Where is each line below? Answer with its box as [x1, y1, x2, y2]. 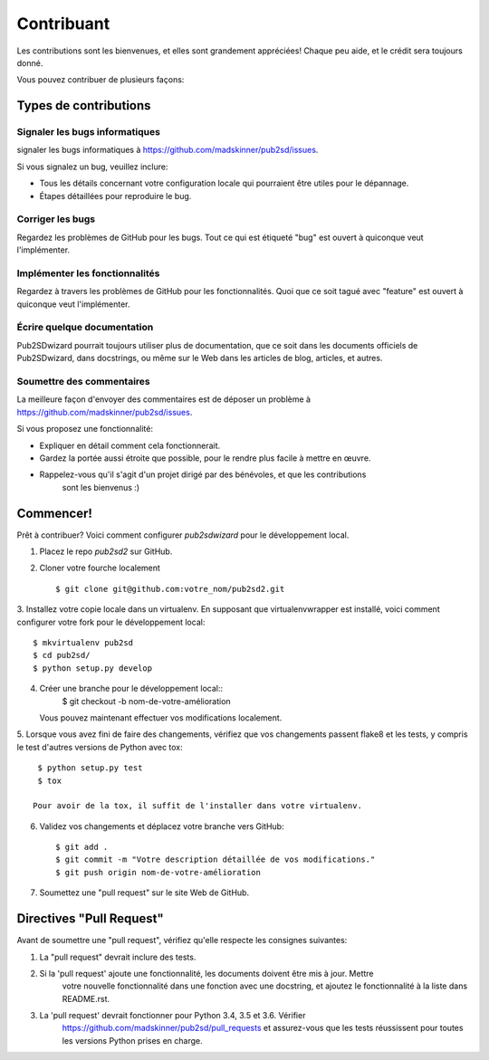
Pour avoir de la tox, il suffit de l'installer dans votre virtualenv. [33, 801, 362, 811]
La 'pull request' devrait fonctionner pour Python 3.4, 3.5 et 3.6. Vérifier [39, 1010, 306, 1021]
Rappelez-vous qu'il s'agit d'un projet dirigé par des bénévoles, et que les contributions [39, 469, 367, 480]
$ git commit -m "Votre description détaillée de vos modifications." [55, 855, 376, 864]
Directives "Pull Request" [16, 911, 165, 927]
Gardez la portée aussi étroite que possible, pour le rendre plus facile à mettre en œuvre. [39, 453, 371, 463]
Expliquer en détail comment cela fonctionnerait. [39, 440, 221, 451]
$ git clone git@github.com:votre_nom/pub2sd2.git [55, 584, 285, 594]
